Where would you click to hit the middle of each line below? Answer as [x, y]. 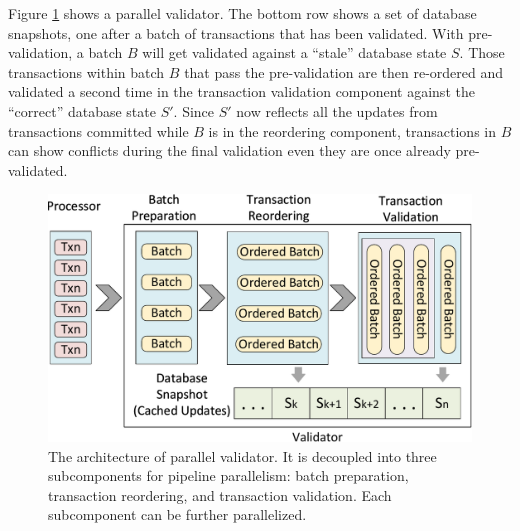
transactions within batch [86, 71]
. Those [482, 52]
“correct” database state [82, 110]
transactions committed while [98, 130]
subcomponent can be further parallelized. [177, 514]
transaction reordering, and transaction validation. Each [220, 494]
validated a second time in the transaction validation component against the [241, 91]
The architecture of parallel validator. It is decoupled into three [242, 455]
